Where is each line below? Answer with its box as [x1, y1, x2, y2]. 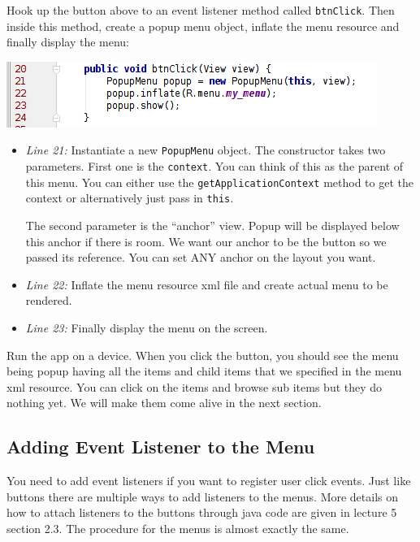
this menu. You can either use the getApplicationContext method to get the [25, 173, 414, 190]
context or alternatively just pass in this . [25, 189, 234, 206]
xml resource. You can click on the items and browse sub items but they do [6, 378, 383, 395]
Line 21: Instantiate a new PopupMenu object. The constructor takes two [25, 141, 386, 158]
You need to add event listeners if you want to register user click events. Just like [6, 472, 411, 489]
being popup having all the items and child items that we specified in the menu [6, 362, 402, 379]
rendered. [25, 292, 72, 309]
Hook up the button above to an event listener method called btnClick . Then [6, 2, 395, 18]
